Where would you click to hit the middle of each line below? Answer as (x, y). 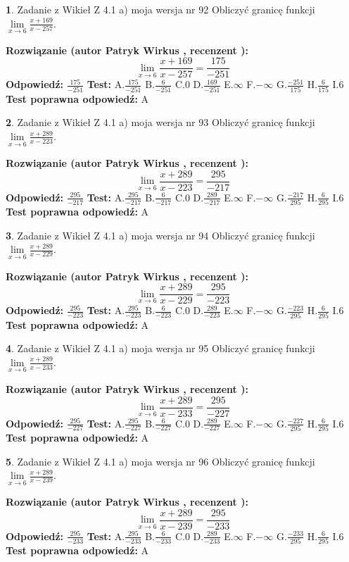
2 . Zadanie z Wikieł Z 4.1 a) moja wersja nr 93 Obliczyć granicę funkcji (160, 122)
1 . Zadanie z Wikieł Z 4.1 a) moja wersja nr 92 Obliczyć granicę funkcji (160, 9)
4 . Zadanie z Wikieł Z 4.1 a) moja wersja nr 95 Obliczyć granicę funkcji (160, 348)
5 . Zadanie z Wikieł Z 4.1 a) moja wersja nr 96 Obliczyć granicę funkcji (160, 461)
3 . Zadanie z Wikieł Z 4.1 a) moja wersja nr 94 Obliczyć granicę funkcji (160, 235)
